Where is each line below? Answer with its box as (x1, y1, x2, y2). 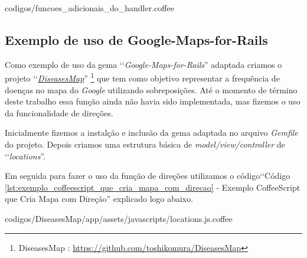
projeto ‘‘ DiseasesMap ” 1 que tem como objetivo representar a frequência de (5, 70, 280, 84)
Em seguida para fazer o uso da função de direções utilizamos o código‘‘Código (5, 169, 290, 182)
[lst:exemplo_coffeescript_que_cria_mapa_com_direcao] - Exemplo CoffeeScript (5, 181, 301, 193)
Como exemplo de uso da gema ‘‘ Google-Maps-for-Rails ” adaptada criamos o (5, 58, 282, 70)
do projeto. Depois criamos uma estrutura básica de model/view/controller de (5, 138, 285, 151)
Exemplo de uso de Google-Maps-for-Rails (5, 30, 268, 48)
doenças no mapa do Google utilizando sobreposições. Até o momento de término (5, 83, 298, 96)
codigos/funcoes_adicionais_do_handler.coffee (5, 2, 174, 14)
